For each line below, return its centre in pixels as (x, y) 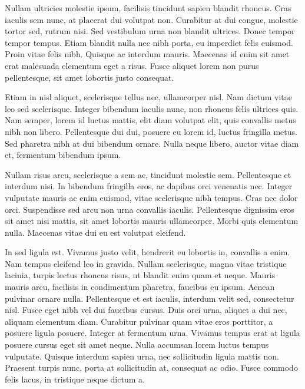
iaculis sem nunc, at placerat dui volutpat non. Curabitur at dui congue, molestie (151, 19)
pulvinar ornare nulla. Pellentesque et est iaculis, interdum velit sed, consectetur (150, 298)
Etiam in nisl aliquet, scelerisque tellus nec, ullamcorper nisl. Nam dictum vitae (148, 97)
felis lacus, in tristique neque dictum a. (75, 379)
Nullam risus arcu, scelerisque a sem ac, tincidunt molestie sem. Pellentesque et (148, 174)
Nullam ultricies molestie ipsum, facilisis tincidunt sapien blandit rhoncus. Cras (148, 8)
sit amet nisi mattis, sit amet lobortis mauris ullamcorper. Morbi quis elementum (152, 221)
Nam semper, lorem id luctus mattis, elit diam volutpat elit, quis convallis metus (150, 120)
